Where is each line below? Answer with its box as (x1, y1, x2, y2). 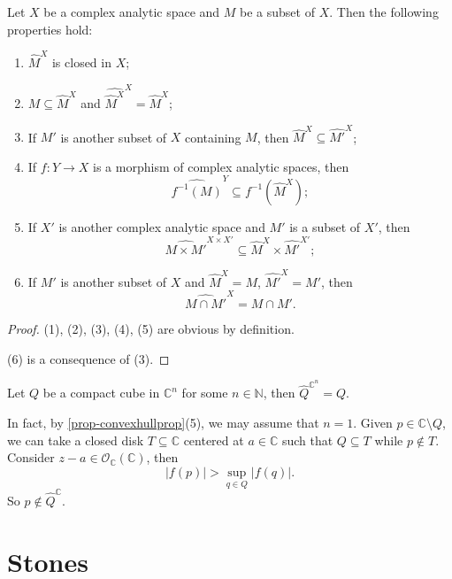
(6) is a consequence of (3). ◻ (7, 349, 170, 367)
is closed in (51, 52, 111, 71)
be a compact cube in (42, 383, 160, 402)
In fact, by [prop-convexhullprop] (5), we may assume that (7, 413, 319, 432)
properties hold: (7, 19, 93, 38)
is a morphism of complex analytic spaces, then (93, 157, 349, 175)
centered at (183, 430, 244, 449)
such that (281, 430, 333, 449)
